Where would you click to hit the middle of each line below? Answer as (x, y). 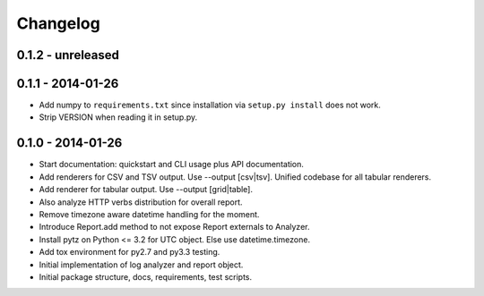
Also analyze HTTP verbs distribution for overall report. (141, 202)
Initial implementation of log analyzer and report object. (141, 265)
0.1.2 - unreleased (68, 55)
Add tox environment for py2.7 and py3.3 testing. (130, 252)
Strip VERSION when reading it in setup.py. (118, 117)
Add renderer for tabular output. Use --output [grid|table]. (146, 190)
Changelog (58, 23)
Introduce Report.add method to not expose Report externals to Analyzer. (174, 227)
